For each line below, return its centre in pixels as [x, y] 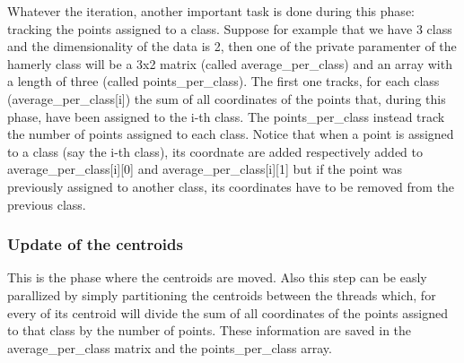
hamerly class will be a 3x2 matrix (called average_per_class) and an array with [230, 63]
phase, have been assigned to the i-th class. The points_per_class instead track [226, 116]
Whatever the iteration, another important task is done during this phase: [211, 11]
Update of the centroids [95, 244]
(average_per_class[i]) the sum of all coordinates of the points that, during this [227, 98]
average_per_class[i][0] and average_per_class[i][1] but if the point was [205, 169]
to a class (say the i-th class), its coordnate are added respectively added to [215, 151]
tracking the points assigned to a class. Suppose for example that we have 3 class [230, 28]
